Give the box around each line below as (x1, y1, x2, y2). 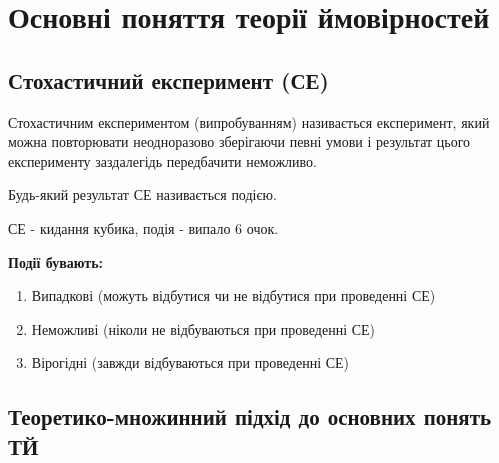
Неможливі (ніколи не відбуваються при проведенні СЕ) (31, 318, 376, 339)
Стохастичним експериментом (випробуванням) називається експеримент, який (8, 111, 490, 132)
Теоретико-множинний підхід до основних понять (8, 401, 492, 432)
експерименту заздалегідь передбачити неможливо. (8, 150, 317, 171)
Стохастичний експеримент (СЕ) (8, 64, 329, 95)
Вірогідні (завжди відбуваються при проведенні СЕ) (31, 352, 350, 373)
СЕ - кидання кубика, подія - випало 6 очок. (8, 217, 279, 238)
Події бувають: (8, 251, 103, 272)
